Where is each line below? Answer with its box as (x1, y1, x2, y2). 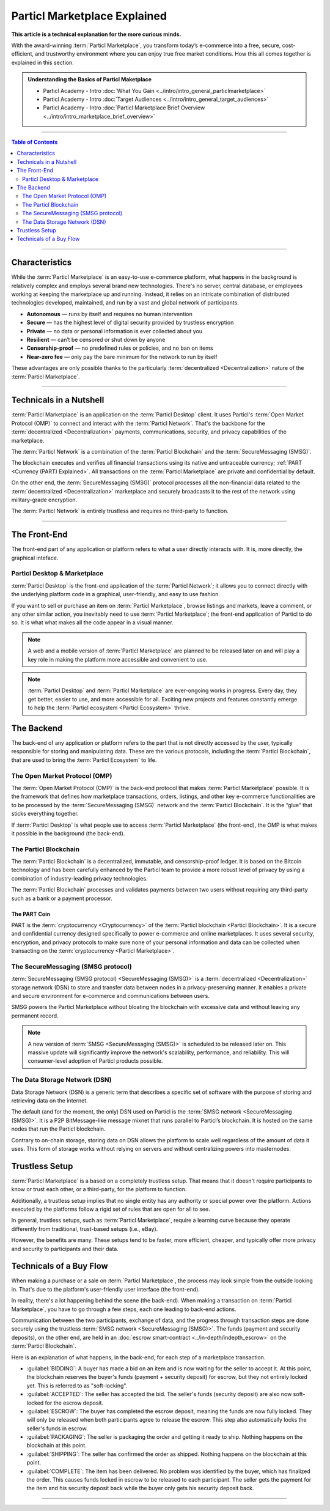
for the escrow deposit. (45, 1399, 104, 1406)
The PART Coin (11, 910, 51, 917)
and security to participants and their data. (11, 1245, 119, 1252)
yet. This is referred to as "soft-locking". (26, 1382, 128, 1389)
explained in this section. (11, 59, 75, 66)
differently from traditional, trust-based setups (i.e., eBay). (11, 1225, 158, 1232)
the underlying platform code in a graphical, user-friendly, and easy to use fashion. (11, 591, 220, 598)
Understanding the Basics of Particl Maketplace (28, 76, 152, 83)
